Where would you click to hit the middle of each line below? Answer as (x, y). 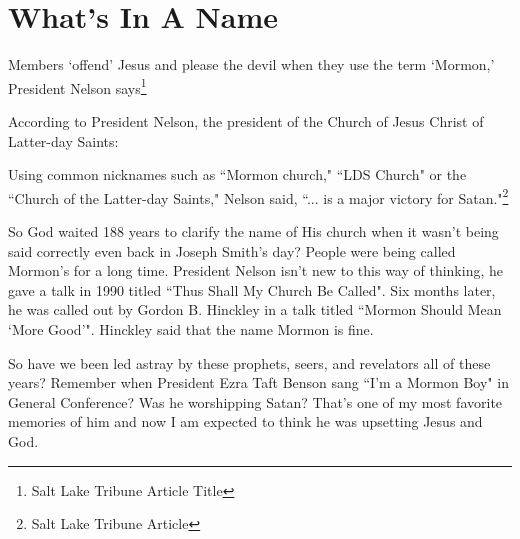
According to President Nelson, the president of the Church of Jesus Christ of (246, 120)
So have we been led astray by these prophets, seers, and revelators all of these (249, 362)
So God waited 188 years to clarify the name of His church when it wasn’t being (253, 231)
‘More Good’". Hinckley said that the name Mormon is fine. (191, 328)
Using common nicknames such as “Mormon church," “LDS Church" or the (237, 174)
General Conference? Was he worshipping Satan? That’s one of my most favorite (255, 401)
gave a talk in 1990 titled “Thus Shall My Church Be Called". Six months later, (252, 289)
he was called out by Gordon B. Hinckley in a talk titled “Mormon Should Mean (255, 309)
